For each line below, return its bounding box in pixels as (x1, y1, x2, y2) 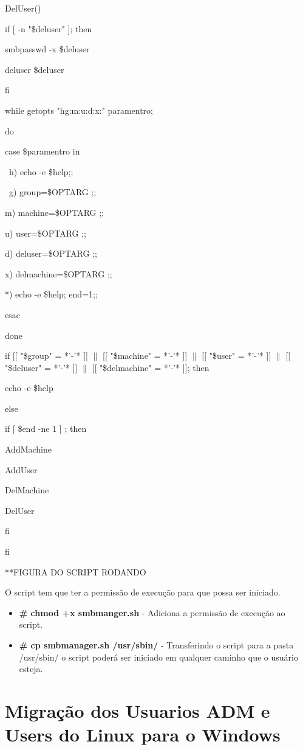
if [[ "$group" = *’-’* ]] (5, 349, 88, 362)
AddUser (5, 463, 38, 476)
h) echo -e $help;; (9, 165, 73, 178)
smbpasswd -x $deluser (5, 43, 90, 55)
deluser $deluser (5, 63, 64, 75)
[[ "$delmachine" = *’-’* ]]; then (92, 361, 209, 373)
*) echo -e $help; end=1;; (5, 288, 98, 300)
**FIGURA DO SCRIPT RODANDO (5, 565, 146, 578)
